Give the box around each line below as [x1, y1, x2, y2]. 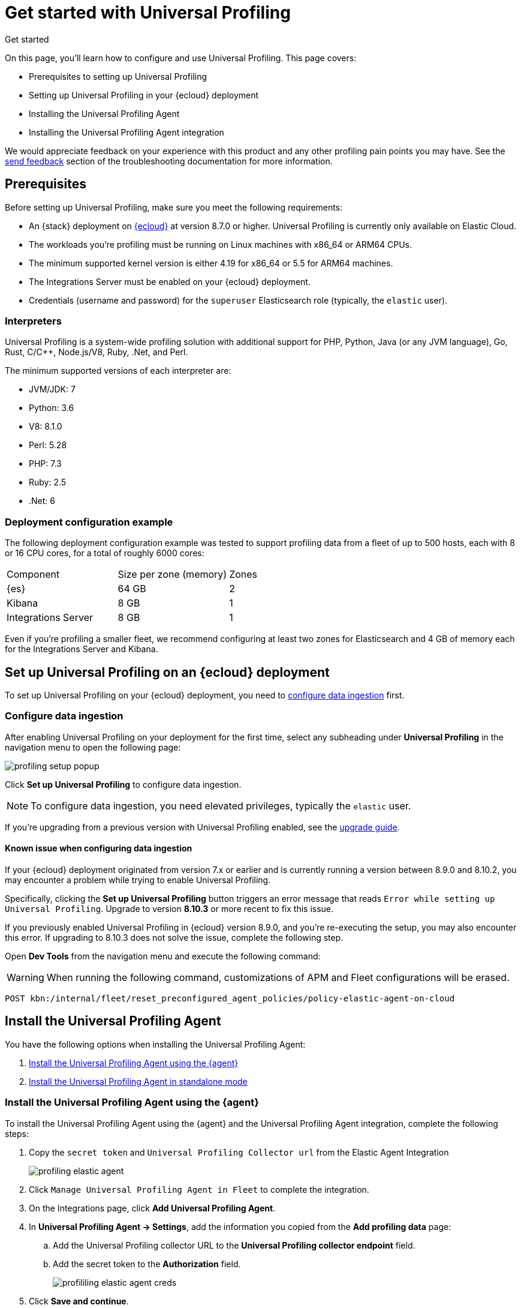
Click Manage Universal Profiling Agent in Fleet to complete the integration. [29, 1184, 369, 1195]
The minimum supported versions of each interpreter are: [5, 365, 231, 376]
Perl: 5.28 [29, 440, 67, 451]
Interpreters [5, 314, 62, 327]
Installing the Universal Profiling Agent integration [29, 127, 224, 137]
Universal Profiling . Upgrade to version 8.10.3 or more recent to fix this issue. [5, 903, 334, 914]
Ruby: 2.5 [29, 477, 67, 488]
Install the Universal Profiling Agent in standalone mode [29, 1076, 248, 1087]
